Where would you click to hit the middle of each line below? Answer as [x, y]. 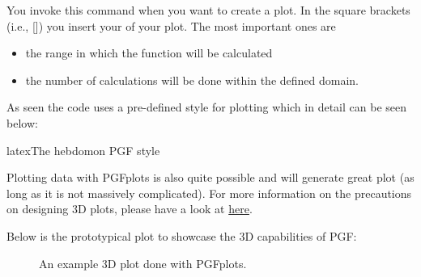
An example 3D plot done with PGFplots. [143, 263]
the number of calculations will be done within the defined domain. [192, 80]
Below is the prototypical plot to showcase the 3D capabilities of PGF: [182, 235]
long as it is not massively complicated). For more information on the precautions [209, 193]
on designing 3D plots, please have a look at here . [130, 209]
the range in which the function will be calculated [149, 53]
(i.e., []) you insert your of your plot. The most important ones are [171, 25]
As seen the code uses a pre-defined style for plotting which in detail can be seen [206, 107]
